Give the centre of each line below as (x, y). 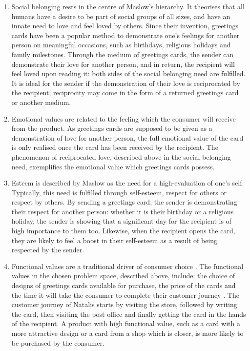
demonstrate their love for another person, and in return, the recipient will (123, 64)
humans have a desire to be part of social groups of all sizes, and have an (121, 16)
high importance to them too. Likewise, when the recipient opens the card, (123, 231)
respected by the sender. (48, 250)
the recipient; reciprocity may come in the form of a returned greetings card (125, 93)
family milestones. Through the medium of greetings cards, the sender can (123, 54)
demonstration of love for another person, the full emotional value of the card (127, 137)
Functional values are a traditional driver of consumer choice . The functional (127, 266)
